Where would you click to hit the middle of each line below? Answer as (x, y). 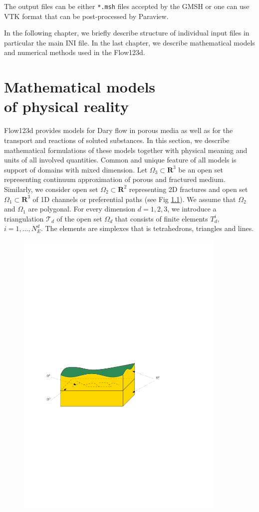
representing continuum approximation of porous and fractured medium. (115, 179)
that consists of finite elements (161, 218)
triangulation (24, 218)
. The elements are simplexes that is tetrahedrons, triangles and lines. (147, 228)
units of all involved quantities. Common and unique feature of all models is (120, 160)
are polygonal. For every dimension (82, 209)
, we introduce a (192, 209)
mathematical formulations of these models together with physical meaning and (126, 150)
